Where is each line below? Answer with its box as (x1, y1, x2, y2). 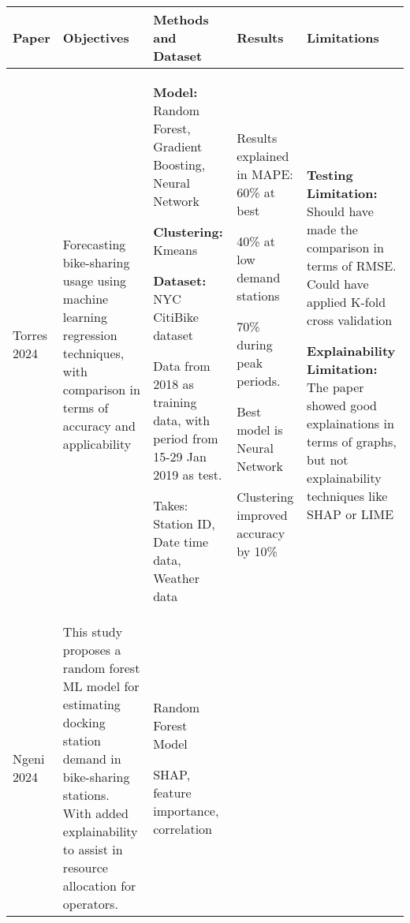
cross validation (307, 310, 393, 329)
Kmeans (153, 241, 198, 259)
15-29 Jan (153, 447, 207, 465)
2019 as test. (153, 465, 222, 484)
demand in (62, 749, 121, 768)
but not (307, 450, 348, 469)
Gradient (153, 137, 203, 155)
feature (153, 783, 192, 802)
